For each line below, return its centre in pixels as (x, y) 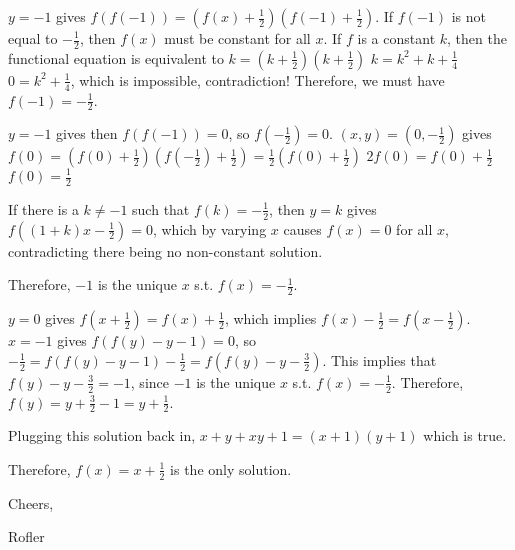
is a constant (396, 38)
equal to (33, 38)
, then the (477, 38)
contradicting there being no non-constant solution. (165, 250)
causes (302, 228)
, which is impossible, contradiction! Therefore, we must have (257, 79)
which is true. (465, 435)
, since (149, 381)
